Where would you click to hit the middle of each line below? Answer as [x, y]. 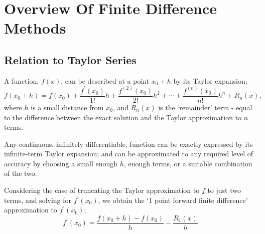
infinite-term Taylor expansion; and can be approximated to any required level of [129, 154]
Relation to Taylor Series [70, 59]
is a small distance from [67, 107]
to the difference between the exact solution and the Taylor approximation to [123, 117]
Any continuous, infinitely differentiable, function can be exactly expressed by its [128, 144]
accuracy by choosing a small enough [61, 163]
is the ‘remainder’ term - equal [205, 107]
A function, [22, 80]
